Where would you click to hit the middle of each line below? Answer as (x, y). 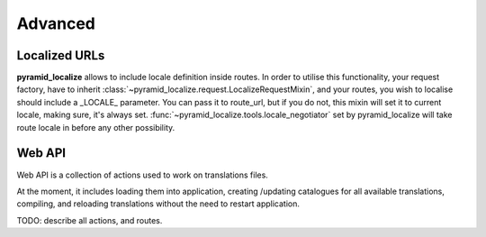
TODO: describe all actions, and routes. (90, 220)
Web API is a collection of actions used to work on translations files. (143, 175)
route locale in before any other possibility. (96, 127)
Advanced (56, 23)
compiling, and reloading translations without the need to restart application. (158, 204)
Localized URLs (61, 55)
